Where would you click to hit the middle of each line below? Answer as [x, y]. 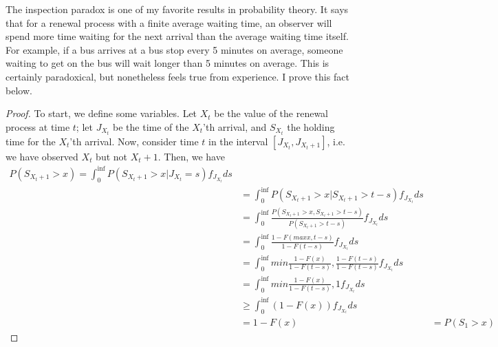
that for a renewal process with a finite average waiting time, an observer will [169, 22]
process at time [38, 126]
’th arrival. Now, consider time [134, 141]
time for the [31, 141]
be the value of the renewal [271, 113]
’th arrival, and [235, 126]
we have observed [42, 156]
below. [19, 90]
